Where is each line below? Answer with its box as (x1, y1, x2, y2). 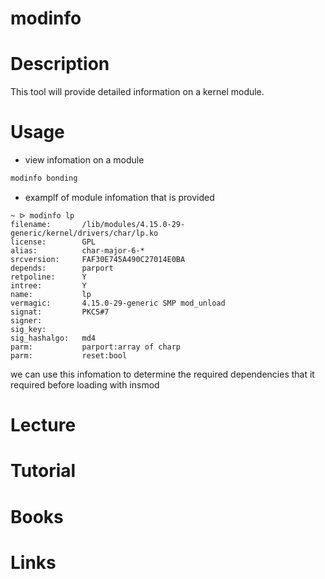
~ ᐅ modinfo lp (10, 210, 75, 221)
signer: (10, 315, 43, 326)
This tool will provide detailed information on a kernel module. (10, 86, 265, 98)
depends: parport (10, 263, 114, 273)
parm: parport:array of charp (10, 342, 182, 352)
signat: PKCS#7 (10, 307, 110, 317)
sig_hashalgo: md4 (10, 333, 97, 343)
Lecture (10, 414, 77, 437)
